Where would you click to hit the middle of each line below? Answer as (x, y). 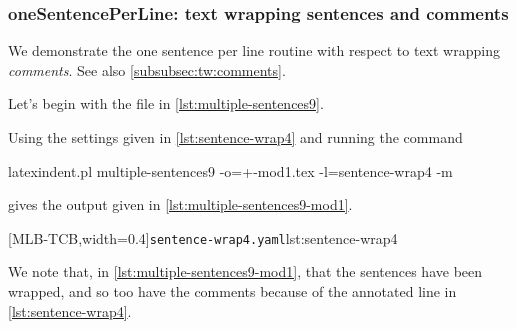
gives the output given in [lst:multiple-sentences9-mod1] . (180, 204)
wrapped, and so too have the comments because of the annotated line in (232, 291)
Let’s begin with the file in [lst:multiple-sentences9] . (166, 103)
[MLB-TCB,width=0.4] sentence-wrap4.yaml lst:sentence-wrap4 (203, 237)
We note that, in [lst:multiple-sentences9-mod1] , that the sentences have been (245, 271)
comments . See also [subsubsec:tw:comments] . (147, 69)
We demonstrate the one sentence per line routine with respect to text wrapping (254, 50)
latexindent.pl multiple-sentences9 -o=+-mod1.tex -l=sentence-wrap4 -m (230, 170)
